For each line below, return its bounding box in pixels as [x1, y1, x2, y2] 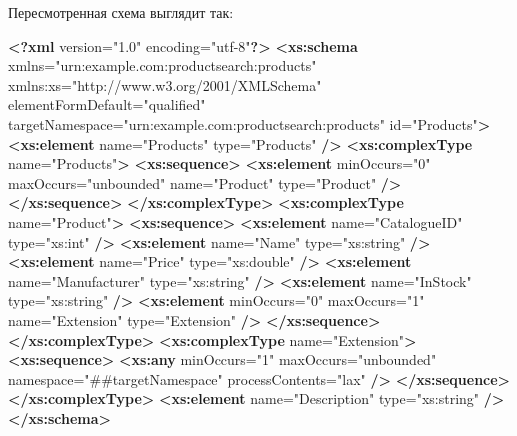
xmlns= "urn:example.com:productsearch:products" [8, 55, 317, 76]
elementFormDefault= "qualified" [8, 94, 206, 115]
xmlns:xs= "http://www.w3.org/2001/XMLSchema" [8, 74, 322, 95]
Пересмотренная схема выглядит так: [8, 2, 234, 22]
